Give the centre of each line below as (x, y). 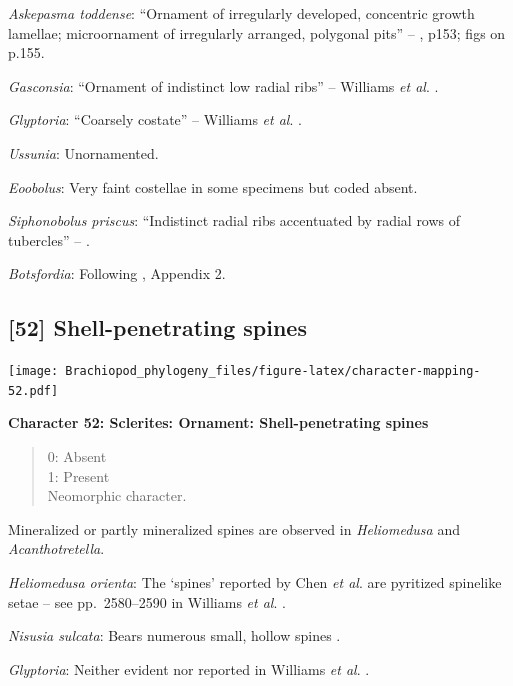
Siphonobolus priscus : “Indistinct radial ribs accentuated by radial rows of (234, 220)
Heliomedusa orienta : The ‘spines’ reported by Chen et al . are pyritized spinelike (255, 582)
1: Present (78, 475)
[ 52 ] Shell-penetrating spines (157, 327)
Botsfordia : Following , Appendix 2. (117, 273)
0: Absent (77, 456)
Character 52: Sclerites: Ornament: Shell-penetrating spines (218, 422)
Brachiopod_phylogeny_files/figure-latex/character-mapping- (273, 371)
